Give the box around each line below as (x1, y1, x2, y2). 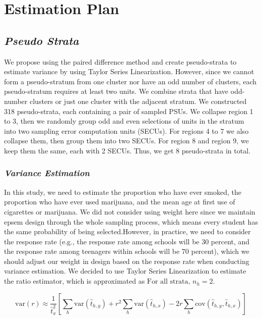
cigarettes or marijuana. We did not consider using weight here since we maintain (4, 206, 255, 217)
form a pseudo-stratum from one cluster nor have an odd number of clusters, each (4, 76, 257, 86)
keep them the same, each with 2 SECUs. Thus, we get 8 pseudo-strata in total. (4, 145, 250, 155)
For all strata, (147, 278, 190, 286)
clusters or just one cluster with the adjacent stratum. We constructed (29, 95, 247, 106)
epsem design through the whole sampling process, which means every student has (4, 216, 258, 227)
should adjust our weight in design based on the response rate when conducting (4, 255, 249, 266)
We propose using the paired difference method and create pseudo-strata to (4, 56, 237, 67)
